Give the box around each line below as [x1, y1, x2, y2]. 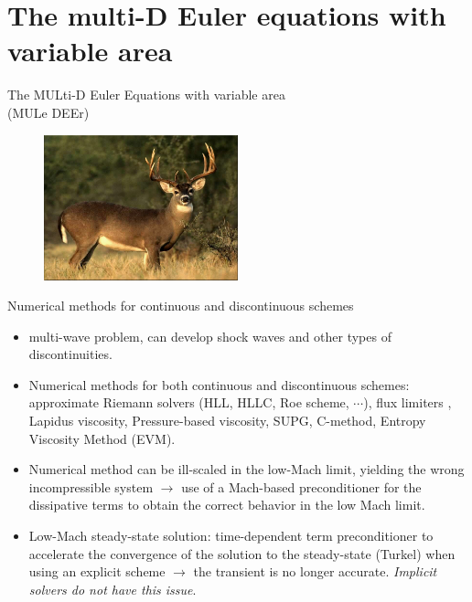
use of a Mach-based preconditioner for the [181, 477, 422, 496]
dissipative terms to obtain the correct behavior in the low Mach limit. [28, 495, 425, 514]
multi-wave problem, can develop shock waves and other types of [28, 326, 392, 345]
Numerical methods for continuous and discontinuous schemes [7, 296, 354, 315]
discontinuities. [28, 344, 113, 364]
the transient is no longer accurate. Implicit [193, 562, 437, 581]
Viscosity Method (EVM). [28, 428, 176, 448]
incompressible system [28, 477, 154, 496]
